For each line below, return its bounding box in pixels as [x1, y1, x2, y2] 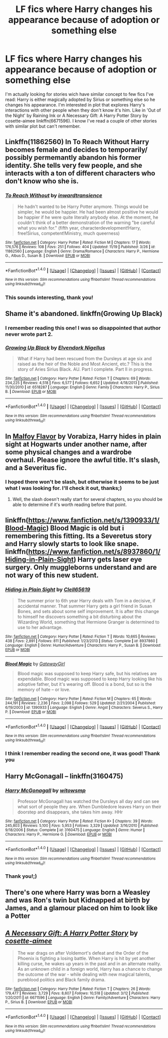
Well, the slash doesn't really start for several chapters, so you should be [12, 496, 162, 502]
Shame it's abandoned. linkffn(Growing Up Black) [5, 309, 162, 318]
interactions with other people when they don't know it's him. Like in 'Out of [5, 107, 161, 113]
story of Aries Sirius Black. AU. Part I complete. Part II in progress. [17, 366, 153, 372]
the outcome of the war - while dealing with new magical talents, [17, 971, 151, 978]
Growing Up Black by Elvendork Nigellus [5, 344, 105, 351]
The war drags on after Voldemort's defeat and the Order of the [17, 950, 149, 956]
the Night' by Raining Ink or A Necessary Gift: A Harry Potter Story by [5, 112, 148, 119]
